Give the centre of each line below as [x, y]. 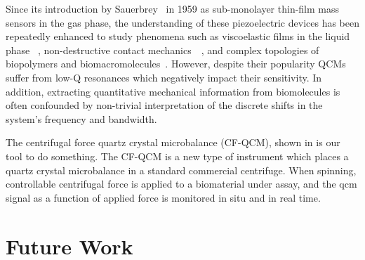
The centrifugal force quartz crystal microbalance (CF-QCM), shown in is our [173, 142]
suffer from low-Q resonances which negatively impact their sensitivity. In [164, 77]
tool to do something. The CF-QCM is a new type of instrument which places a [177, 156]
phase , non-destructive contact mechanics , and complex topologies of [162, 50]
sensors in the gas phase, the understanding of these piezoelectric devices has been [182, 22]
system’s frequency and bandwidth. [81, 118]
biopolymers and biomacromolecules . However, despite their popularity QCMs [176, 64]
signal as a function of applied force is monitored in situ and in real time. [163, 197]
